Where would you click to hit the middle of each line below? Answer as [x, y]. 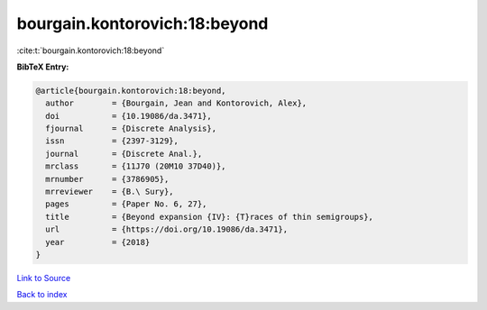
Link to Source [44, 278]
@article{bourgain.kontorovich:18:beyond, [131, 91]
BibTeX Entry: [43, 67]
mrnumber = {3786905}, [107, 179]
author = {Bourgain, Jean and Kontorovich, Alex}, [176, 103]
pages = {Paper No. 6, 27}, [126, 204]
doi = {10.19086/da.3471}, [129, 116]
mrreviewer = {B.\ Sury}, [110, 192]
